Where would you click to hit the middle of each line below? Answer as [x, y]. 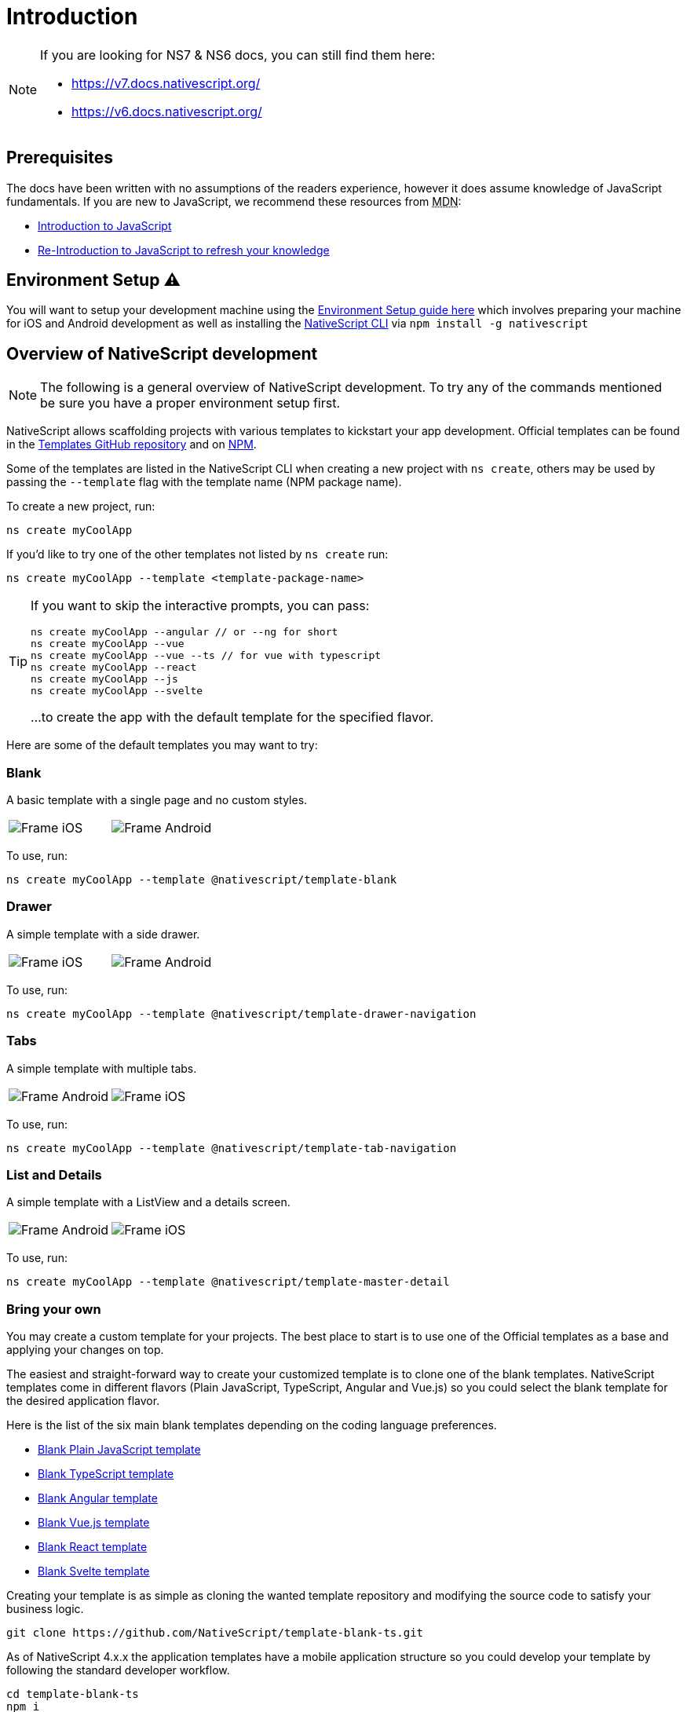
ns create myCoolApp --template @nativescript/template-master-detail [228, 1282]
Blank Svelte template [94, 1571]
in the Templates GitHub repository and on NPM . [132, 444]
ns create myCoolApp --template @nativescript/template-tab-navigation [232, 1148]
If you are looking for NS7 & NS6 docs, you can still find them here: [238, 55]
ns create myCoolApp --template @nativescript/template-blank [202, 880]
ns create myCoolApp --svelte [117, 691]
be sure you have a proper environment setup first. [190, 403]
